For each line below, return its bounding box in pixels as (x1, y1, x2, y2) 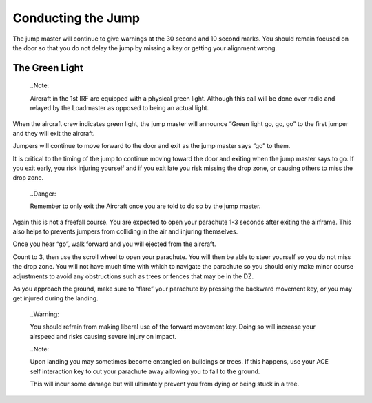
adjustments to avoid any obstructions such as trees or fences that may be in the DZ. (12, 272, 254, 280)
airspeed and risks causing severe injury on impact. (30, 332, 177, 340)
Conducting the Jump (12, 10, 141, 25)
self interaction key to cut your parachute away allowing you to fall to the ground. (30, 367, 260, 375)
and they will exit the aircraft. (12, 129, 95, 137)
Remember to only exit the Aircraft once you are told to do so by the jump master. (30, 202, 261, 210)
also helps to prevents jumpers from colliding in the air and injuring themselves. (12, 227, 238, 236)
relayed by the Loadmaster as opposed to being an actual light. (30, 104, 209, 112)
